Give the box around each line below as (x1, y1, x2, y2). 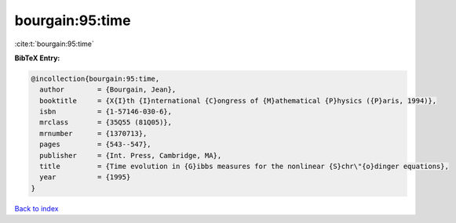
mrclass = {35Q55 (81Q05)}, (39, 118, 173, 127)
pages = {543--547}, (39, 140, 152, 149)
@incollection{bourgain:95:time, (31, 74, 160, 83)
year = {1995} (39, 173, 131, 182)
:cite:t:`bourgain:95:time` (14, 39, 94, 49)
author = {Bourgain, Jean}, (39, 85, 177, 94)
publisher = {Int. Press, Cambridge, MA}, (39, 151, 222, 160)
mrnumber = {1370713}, (39, 129, 148, 138)
